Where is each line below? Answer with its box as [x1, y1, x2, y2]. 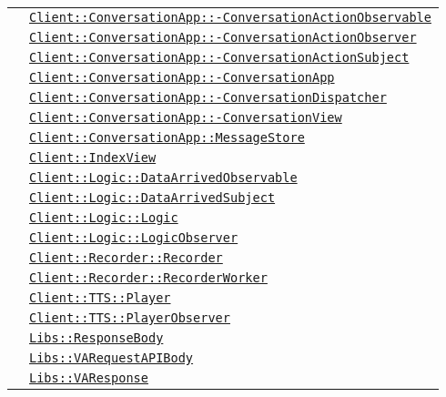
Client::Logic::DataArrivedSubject [29, 190, 276, 205]
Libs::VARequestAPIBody [29, 351, 194, 365]
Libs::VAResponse [29, 371, 148, 385]
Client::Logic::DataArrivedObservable [29, 170, 298, 185]
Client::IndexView [29, 150, 157, 165]
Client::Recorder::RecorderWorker [29, 270, 268, 285]
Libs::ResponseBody [29, 331, 164, 345]
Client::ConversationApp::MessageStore [29, 130, 305, 145]
